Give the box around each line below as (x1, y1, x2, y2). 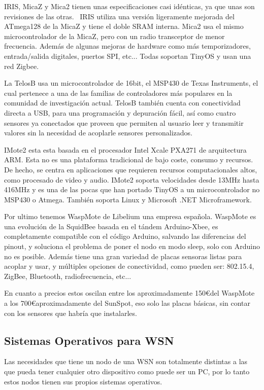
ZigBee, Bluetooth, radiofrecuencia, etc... (4, 270, 131, 281)
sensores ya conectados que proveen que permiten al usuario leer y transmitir (4, 117, 244, 128)
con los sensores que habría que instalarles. (4, 307, 137, 318)
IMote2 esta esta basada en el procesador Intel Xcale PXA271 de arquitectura (4, 144, 247, 155)
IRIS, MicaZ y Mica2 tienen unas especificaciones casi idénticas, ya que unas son (4, 1, 255, 11)
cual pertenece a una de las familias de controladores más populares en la (4, 87, 233, 98)
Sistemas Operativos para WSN (4, 332, 174, 348)
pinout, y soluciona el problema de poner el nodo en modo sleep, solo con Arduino (4, 241, 260, 252)
